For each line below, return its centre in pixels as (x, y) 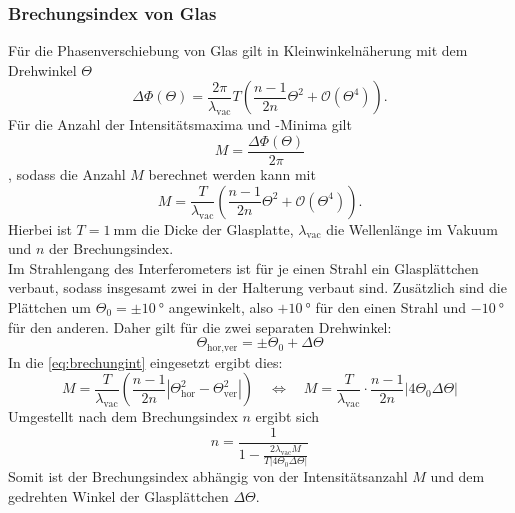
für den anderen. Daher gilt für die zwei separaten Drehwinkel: (200, 326)
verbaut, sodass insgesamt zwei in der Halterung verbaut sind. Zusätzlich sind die (257, 287)
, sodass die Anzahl (67, 174)
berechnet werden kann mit (232, 174)
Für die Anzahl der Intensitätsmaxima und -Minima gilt (180, 124)
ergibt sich (287, 416)
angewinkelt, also (220, 307)
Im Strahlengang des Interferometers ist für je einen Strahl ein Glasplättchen (243, 267)
